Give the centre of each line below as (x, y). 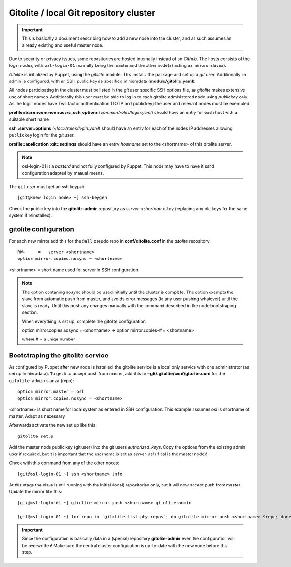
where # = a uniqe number (48, 339)
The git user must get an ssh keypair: (47, 186)
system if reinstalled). (31, 215)
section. (30, 312)
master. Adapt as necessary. (37, 416)
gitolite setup (36, 436)
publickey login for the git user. (42, 135)
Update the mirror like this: (36, 492)
